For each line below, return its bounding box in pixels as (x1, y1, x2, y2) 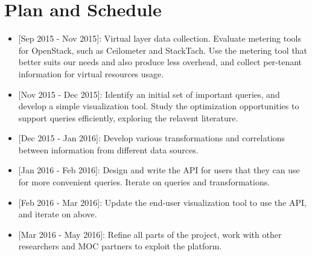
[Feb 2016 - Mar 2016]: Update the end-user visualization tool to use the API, (18, 196, 307, 208)
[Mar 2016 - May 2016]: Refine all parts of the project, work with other (18, 228, 282, 240)
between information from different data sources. (18, 143, 199, 156)
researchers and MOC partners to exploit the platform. (18, 240, 222, 252)
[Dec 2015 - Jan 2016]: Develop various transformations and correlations (18, 132, 285, 144)
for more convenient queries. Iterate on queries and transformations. (18, 176, 270, 188)
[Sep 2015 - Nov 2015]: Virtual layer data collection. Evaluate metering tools (18, 32, 302, 45)
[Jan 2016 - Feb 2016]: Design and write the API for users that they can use (18, 164, 300, 176)
